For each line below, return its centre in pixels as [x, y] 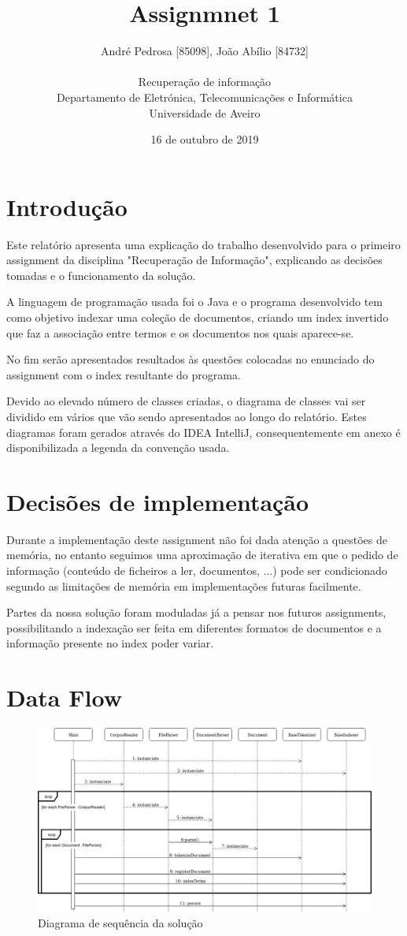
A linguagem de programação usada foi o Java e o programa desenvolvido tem [195, 302]
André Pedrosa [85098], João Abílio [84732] [205, 51]
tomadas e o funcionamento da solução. [101, 275]
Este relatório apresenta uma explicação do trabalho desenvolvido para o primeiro [203, 244]
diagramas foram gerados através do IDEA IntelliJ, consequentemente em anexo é [203, 432]
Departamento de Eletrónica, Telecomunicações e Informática [205, 97]
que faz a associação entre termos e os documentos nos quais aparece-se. [180, 332]
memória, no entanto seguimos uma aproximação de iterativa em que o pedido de [202, 555]
